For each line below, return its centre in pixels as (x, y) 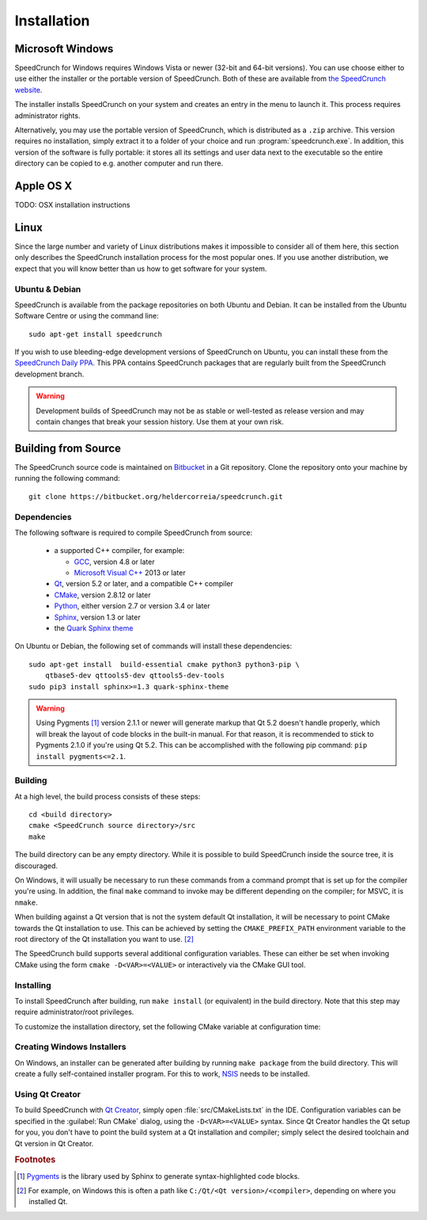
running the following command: (67, 478)
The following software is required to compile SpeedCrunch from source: (134, 532)
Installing (33, 985)
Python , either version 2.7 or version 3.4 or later (132, 606)
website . (28, 90)
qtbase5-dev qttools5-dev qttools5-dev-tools (135, 676)
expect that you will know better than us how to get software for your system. (141, 269)
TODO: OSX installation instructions (72, 205)
